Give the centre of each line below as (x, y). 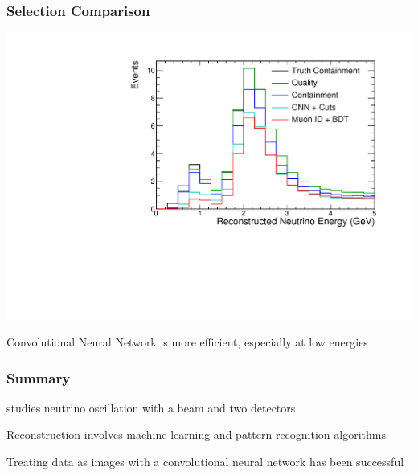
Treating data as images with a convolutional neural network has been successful (205, 461)
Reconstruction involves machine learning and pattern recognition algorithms (196, 434)
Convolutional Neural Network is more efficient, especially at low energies (187, 342)
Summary (39, 377)
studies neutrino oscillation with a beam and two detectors (151, 407)
